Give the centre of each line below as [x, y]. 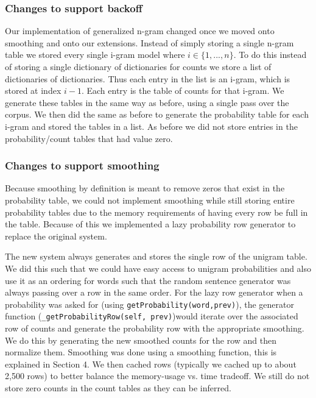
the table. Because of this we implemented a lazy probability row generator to [150, 224]
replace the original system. [56, 236]
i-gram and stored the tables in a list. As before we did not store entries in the [151, 126]
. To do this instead [270, 55]
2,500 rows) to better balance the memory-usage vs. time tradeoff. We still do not [157, 376]
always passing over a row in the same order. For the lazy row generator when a [154, 292]
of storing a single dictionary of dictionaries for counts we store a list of [138, 66]
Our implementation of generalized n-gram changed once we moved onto [140, 31]
